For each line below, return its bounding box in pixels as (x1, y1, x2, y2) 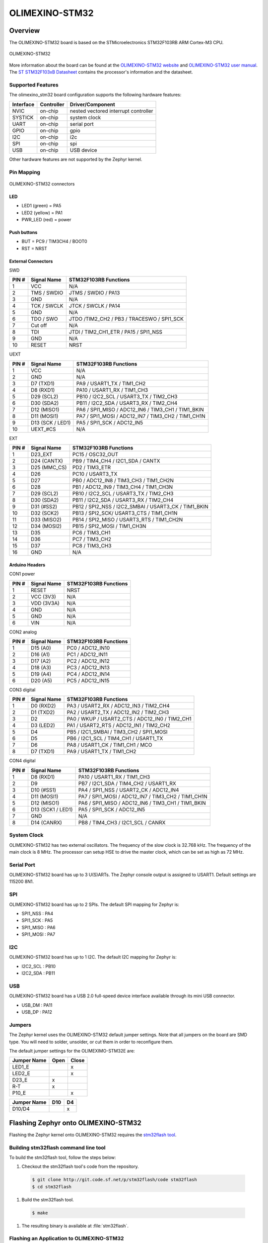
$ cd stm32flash (32, 1184, 72, 1189)
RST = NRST (21, 245, 47, 251)
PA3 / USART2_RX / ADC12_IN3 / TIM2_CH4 (67, 703, 170, 710)
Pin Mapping (9, 169, 41, 176)
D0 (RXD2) (30, 703, 56, 710)
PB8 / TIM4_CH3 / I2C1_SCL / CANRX (78, 819, 166, 826)
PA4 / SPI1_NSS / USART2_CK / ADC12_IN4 (78, 786, 179, 793)
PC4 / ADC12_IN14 (67, 671, 110, 678)
